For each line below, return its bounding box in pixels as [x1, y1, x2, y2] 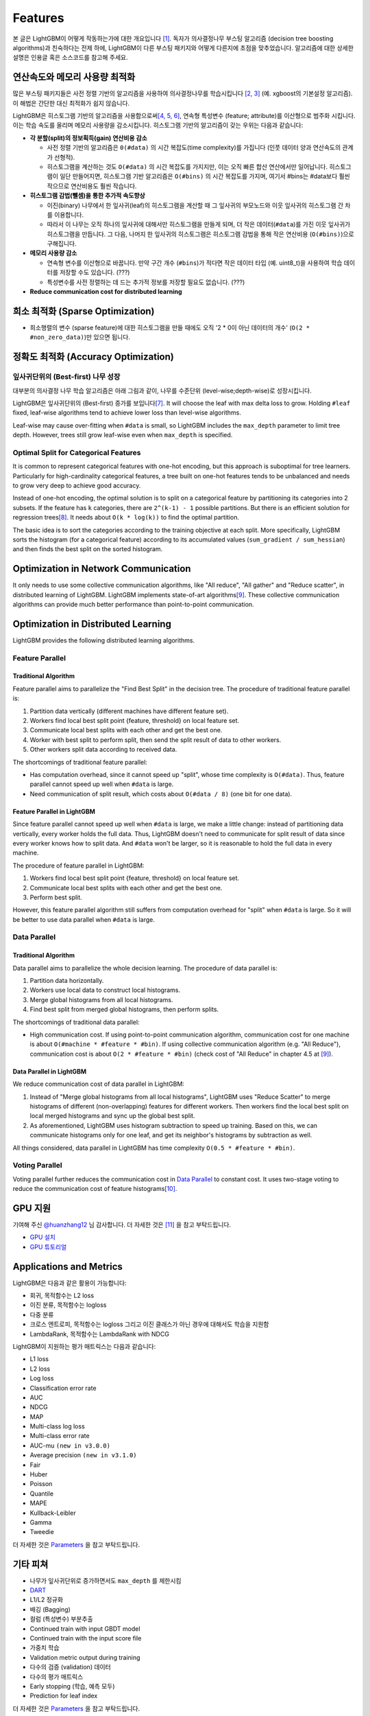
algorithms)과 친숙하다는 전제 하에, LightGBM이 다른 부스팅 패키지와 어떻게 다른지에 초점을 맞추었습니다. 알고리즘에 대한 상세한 [12, 43, 354, 51]
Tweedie [29, 1528, 54, 1536]
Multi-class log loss [29, 1422, 85, 1430]
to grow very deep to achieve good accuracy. [12, 481, 141, 489]
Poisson [29, 1480, 53, 1488]
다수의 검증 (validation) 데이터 [29, 1663, 111, 1671]
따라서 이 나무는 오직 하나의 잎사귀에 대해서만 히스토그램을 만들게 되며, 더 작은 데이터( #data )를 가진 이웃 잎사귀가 [47, 220, 351, 229]
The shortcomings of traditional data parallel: [12, 1018, 140, 1026]
